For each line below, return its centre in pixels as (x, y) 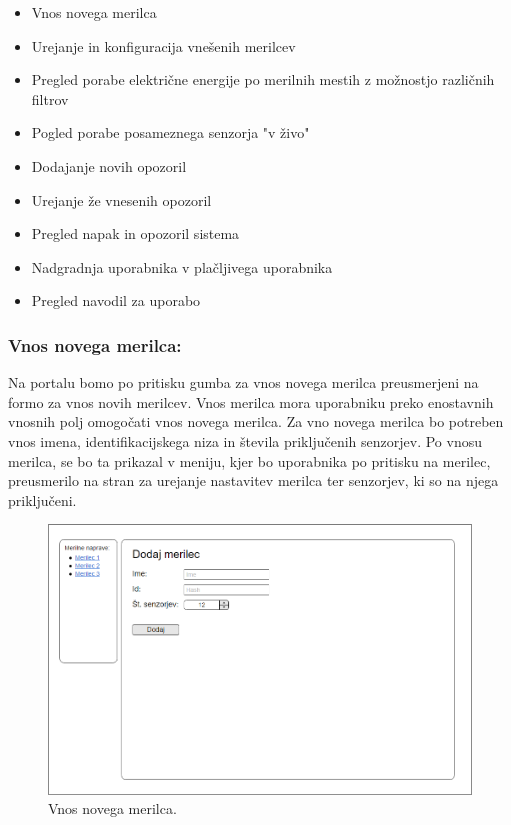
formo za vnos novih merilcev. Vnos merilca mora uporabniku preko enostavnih (251, 401)
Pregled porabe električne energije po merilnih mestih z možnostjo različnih (263, 79)
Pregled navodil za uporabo (116, 300)
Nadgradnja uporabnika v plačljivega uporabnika (182, 266)
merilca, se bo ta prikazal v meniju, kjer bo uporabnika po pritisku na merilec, (249, 460)
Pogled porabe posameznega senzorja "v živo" (170, 132)
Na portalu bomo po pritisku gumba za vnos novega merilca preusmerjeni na (243, 382)
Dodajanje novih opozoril (109, 165)
